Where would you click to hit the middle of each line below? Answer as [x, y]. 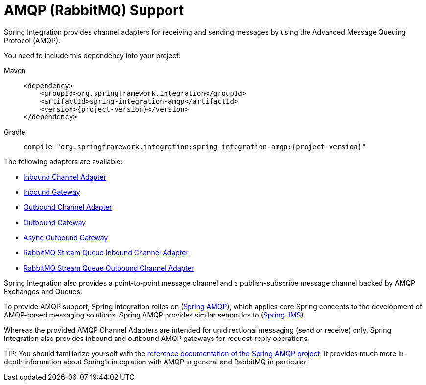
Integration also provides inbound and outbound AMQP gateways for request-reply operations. [157, 338]
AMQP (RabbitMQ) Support [94, 10]
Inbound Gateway [52, 192]
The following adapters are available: [63, 161]
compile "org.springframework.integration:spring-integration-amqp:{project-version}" [195, 147]
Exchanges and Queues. [43, 291]
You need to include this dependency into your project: [92, 55]
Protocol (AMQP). [32, 40]
